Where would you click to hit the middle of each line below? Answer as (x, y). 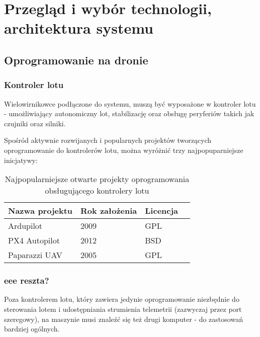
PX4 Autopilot (34, 240)
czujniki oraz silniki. (35, 123)
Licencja (162, 211)
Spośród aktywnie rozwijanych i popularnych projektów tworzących (108, 140)
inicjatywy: (21, 160)
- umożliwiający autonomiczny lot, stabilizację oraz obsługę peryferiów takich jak (129, 113)
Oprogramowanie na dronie (76, 60)
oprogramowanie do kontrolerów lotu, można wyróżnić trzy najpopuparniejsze (124, 150)
